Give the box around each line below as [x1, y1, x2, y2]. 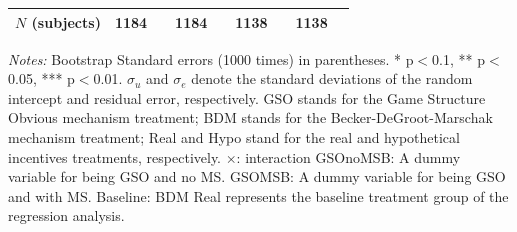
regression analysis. [8, 205, 125, 226]
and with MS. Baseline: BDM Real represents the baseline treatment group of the [8, 185, 509, 206]
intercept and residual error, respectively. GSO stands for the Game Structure [8, 87, 486, 108]
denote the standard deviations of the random [191, 68, 473, 89]
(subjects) [31, 11, 101, 32]
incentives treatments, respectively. [8, 146, 222, 167]
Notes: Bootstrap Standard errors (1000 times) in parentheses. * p [8, 48, 414, 69]
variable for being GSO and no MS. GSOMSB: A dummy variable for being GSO [8, 166, 506, 187]
